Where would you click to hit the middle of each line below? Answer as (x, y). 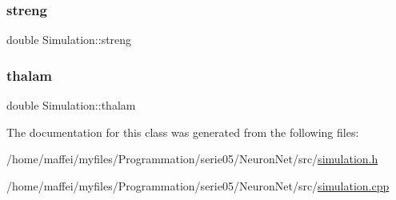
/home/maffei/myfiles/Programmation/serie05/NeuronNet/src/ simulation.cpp (198, 185)
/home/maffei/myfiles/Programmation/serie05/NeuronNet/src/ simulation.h (192, 159)
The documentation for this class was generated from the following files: (183, 132)
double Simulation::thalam (71, 105)
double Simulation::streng (69, 40)
